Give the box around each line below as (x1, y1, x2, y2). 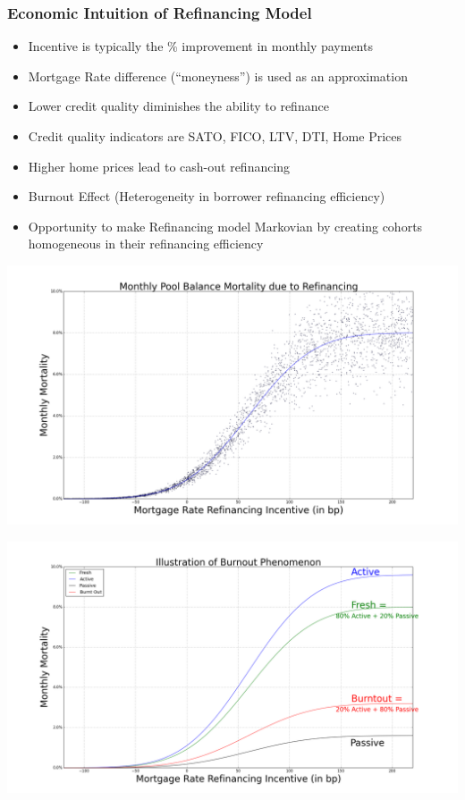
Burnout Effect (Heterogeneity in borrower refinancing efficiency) (28, 187, 385, 206)
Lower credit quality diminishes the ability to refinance (28, 97, 329, 115)
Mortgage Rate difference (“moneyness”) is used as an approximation (28, 66, 408, 85)
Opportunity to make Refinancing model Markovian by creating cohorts (28, 216, 423, 235)
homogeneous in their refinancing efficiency (28, 234, 264, 253)
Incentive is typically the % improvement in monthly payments (28, 37, 373, 55)
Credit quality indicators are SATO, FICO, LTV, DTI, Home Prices (28, 127, 402, 145)
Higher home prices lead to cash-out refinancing (28, 156, 291, 175)
